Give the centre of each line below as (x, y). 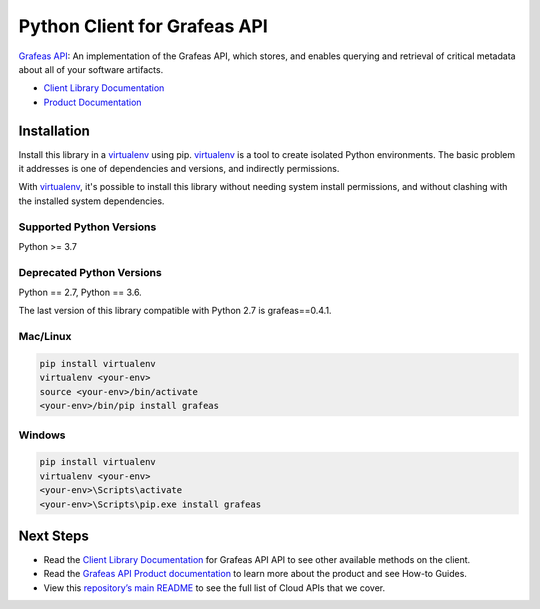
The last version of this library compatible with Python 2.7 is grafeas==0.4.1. (175, 311)
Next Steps (53, 535)
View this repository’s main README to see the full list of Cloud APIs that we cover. (214, 587)
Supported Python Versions (87, 227)
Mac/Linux (45, 337)
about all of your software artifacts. (91, 69)
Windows (42, 435)
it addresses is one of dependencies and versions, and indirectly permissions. (179, 169)
